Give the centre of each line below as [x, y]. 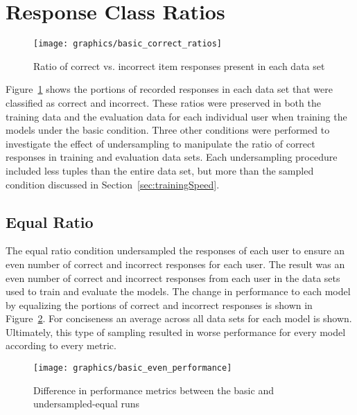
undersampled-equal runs [87, 404]
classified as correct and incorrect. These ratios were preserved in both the [163, 102]
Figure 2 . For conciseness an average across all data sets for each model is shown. [179, 318]
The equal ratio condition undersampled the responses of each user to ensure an [175, 250]
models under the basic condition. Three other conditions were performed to [168, 130]
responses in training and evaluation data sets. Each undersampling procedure [172, 157]
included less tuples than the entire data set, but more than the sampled [160, 170]
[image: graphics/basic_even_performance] [133, 368]
